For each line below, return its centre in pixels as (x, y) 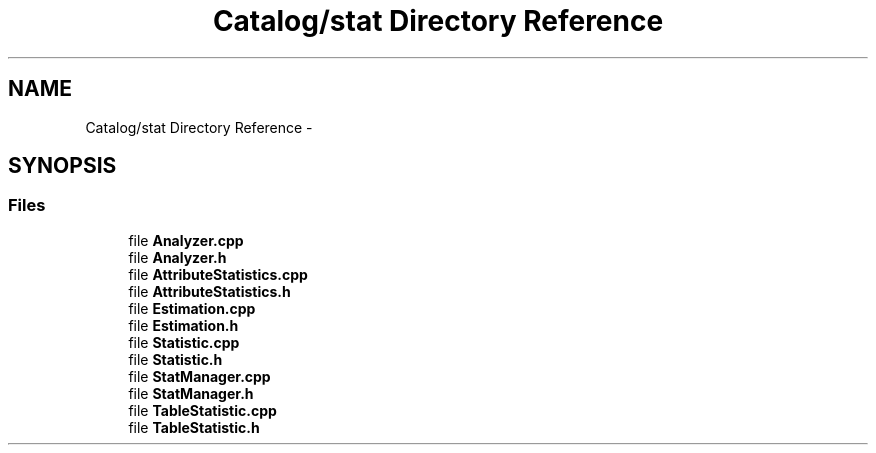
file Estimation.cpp (192, 308)
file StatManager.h (191, 393)
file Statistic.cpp (184, 342)
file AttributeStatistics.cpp (218, 274)
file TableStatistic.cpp (202, 410)
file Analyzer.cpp (186, 240)
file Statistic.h (175, 359)
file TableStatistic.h (194, 427)
